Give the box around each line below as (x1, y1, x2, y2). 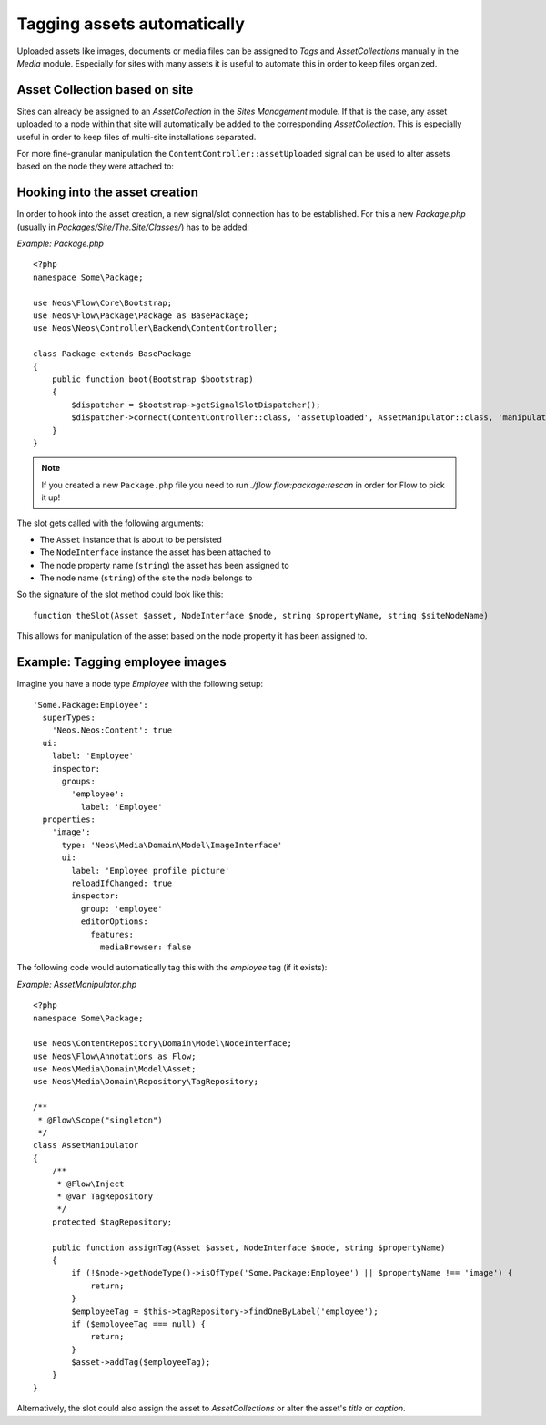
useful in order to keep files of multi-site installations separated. (16, 131, 257, 142)
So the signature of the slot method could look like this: (16, 589, 224, 600)
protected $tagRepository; (51, 1216, 173, 1227)
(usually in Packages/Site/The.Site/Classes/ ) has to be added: (16, 221, 250, 232)
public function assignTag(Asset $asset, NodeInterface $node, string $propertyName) (51, 1242, 446, 1253)
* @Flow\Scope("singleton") (37, 1114, 163, 1125)
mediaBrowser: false (100, 941, 192, 952)
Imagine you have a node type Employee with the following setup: (16, 679, 264, 690)
